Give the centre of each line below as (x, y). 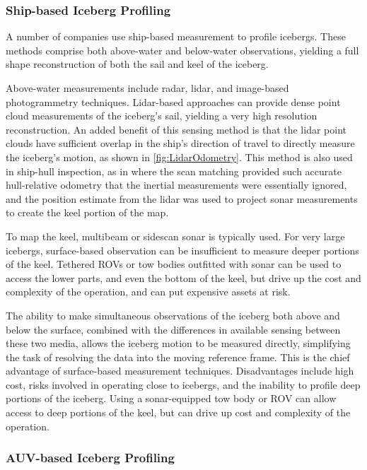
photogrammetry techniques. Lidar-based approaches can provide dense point (173, 101)
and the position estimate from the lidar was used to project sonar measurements (182, 198)
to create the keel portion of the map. (87, 212)
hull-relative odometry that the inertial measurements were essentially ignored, (176, 185)
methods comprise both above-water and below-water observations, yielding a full (182, 50)
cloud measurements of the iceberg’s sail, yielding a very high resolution (162, 116)
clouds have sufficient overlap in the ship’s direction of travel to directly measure (180, 143)
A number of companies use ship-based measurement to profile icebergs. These (176, 36)
